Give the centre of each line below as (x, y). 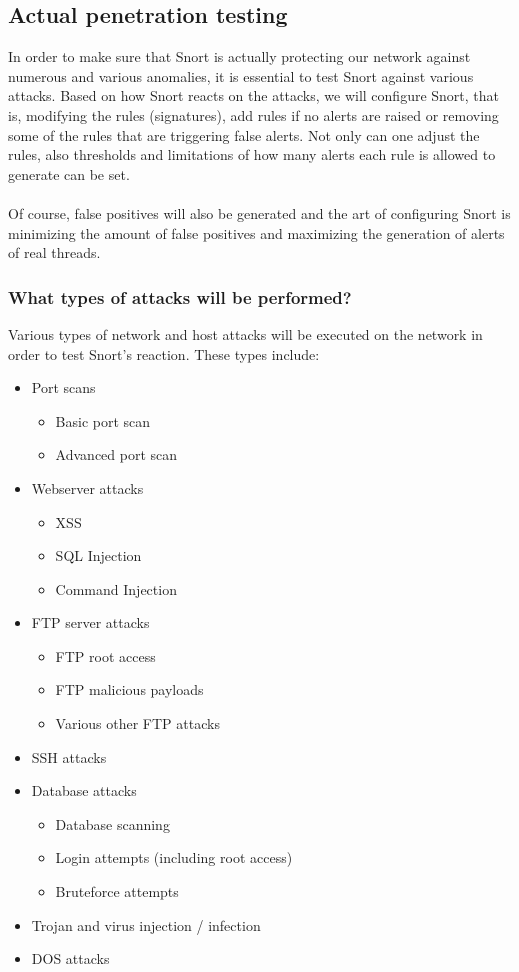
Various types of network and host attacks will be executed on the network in (245, 333)
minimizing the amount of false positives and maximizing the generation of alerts (256, 232)
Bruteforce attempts (117, 891)
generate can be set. (69, 173)
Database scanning (112, 823)
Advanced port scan (116, 454)
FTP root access (105, 655)
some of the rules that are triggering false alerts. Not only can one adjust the (244, 134)
